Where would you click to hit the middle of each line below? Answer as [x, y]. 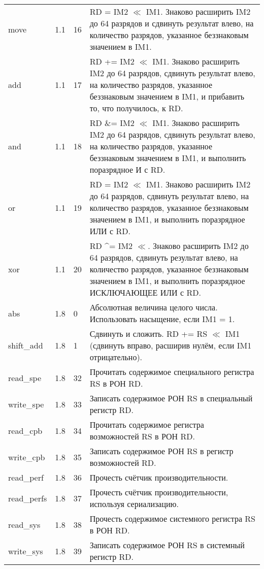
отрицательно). [116, 357]
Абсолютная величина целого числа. [154, 307]
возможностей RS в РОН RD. [142, 436]
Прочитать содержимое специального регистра [172, 372]
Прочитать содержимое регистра [147, 424]
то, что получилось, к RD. [136, 108]
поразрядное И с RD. [127, 169]
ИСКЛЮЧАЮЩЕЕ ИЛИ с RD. [145, 292]
